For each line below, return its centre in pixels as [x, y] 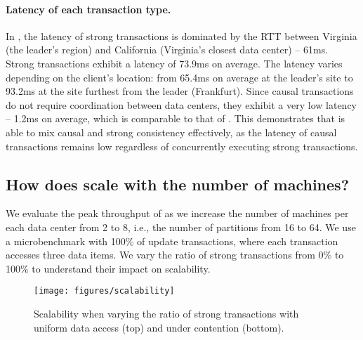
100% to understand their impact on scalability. [108, 268]
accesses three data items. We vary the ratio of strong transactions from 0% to [175, 255]
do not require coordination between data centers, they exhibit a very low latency [181, 104]
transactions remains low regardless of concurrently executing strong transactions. [182, 146]
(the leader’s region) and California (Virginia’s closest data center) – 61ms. [167, 50]
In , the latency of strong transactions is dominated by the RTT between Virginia [181, 35]
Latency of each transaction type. [88, 9]
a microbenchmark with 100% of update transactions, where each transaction [172, 241]
